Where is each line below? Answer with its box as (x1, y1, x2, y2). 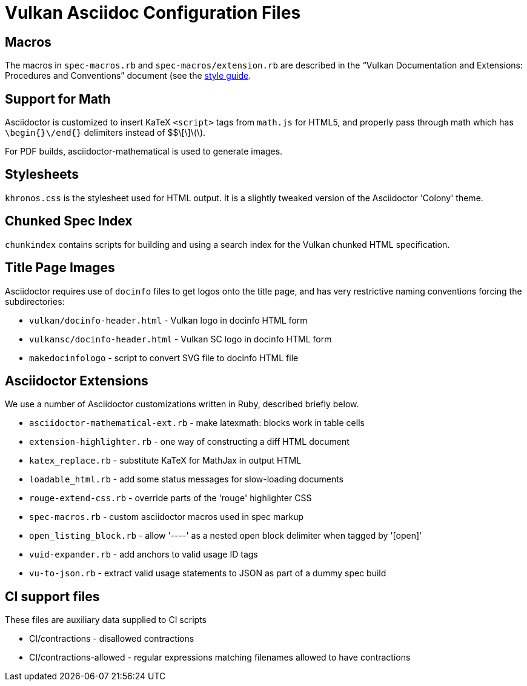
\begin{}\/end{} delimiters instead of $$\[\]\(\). (5, 127, 206, 138)
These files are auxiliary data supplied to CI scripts (5, 614, 207, 625)
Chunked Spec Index (5, 213, 133, 229)
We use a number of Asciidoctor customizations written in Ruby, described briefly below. (5, 399, 359, 410)
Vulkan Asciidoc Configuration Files (5, 2, 301, 23)
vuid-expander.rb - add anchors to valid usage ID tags (29, 549, 258, 560)
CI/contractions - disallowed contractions (29, 633, 194, 644)
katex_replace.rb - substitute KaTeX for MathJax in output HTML (29, 455, 302, 466)
